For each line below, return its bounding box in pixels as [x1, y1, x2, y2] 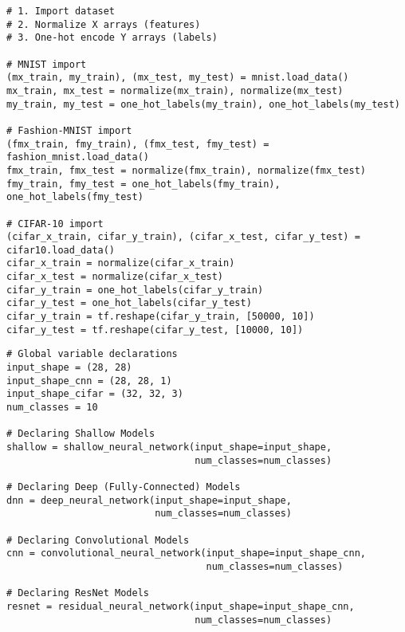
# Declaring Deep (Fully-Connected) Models [6, 481, 241, 493]
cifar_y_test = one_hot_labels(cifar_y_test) [6, 297, 252, 309]
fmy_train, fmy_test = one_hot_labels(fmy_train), [6, 178, 281, 190]
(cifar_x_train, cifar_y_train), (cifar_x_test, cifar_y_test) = [6, 231, 360, 243]
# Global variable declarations [6, 348, 178, 360]
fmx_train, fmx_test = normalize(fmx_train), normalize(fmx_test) [6, 164, 367, 176]
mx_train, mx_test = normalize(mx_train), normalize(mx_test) [6, 84, 344, 96]
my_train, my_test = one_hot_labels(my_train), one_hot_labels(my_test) [6, 98, 400, 110]
